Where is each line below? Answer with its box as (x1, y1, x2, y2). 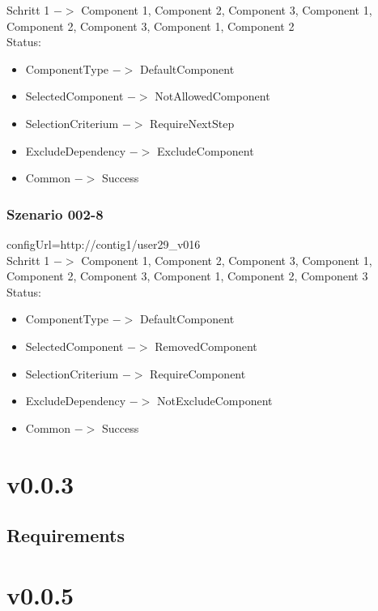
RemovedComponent (155, 337, 257, 354)
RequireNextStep (150, 114, 235, 131)
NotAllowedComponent (155, 88, 270, 105)
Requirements (6, 523, 125, 548)
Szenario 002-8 (6, 203, 104, 224)
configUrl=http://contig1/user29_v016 (6, 235, 201, 252)
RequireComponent (150, 365, 246, 382)
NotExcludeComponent (156, 392, 273, 409)
